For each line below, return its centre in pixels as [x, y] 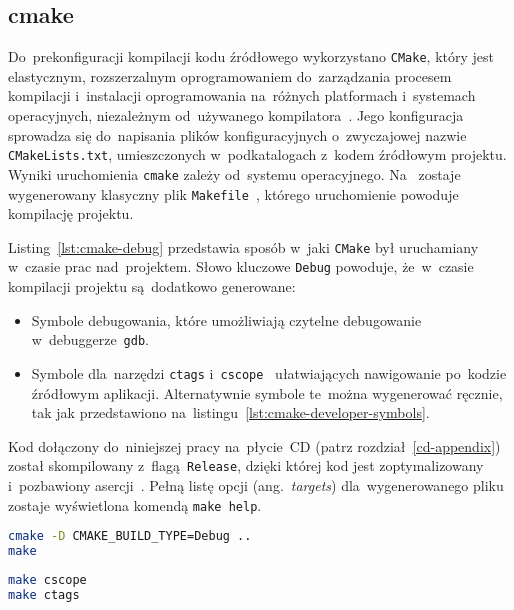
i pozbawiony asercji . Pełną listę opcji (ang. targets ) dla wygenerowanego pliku [256, 485]
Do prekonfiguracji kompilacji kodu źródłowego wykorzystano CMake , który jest [251, 56]
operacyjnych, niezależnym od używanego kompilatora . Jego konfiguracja [236, 115]
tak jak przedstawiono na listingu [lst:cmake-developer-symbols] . [230, 412]
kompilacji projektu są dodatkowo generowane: [152, 286]
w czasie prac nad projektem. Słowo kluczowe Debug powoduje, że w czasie [241, 266]
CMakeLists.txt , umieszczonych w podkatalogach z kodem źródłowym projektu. [257, 154]
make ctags [44, 594]
